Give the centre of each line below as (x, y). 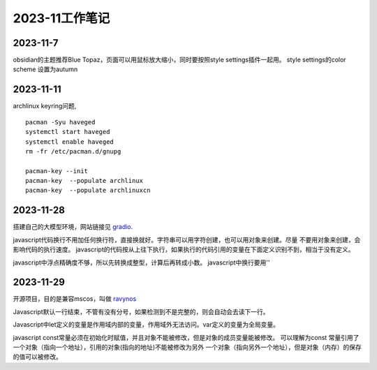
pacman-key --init (57, 171)
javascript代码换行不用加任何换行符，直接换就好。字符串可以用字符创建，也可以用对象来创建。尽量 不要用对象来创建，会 (187, 239)
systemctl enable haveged (70, 142)
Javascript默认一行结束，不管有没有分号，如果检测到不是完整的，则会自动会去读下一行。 (141, 311)
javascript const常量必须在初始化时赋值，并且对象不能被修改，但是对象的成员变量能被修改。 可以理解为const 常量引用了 (186, 337)
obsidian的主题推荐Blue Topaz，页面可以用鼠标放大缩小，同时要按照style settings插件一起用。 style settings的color (179, 60)
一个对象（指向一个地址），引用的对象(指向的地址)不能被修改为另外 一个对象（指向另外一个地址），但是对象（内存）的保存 (187, 347)
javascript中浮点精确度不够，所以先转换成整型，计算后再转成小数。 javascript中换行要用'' (141, 262)
